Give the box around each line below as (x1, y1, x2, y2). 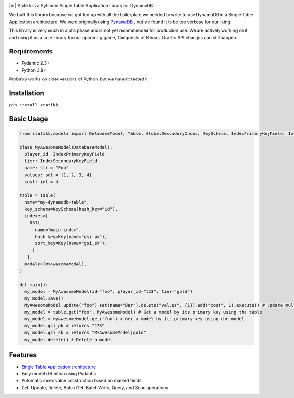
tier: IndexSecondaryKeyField (24, 158, 98, 164)
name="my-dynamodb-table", (24, 199, 90, 205)
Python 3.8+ (21, 67, 47, 73)
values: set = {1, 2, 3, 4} (24, 172, 92, 178)
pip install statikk (9, 102, 59, 108)
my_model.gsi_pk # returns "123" (24, 323, 105, 329)
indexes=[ (24, 213, 49, 218)
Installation (9, 89, 44, 98)
